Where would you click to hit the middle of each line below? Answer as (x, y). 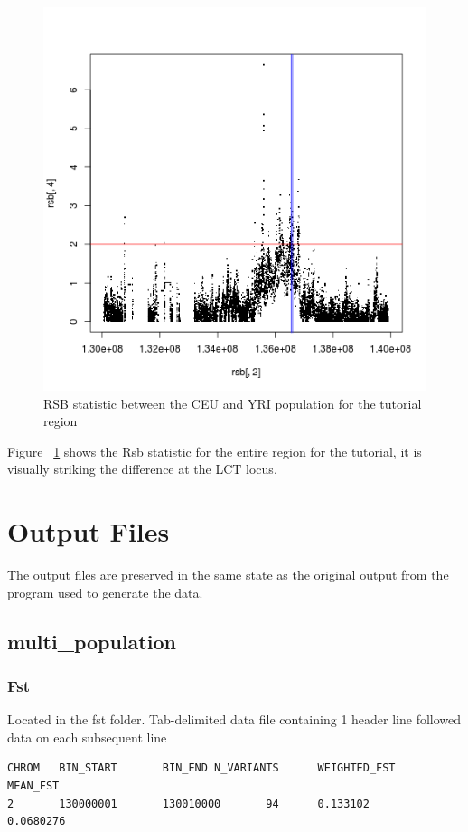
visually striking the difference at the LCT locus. (142, 469)
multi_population (92, 641)
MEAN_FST (33, 786)
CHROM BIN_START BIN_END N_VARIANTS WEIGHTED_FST (201, 768)
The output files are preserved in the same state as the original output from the (228, 575)
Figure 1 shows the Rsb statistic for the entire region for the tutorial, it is (215, 451)
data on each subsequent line (87, 737)
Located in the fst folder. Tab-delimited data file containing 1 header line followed (234, 719)
